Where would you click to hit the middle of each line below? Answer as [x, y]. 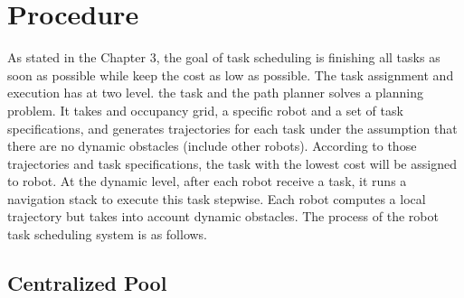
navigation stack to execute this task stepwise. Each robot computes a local [217, 198]
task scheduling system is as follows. [108, 234]
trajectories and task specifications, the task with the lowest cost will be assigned [232, 163]
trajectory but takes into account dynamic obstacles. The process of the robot [223, 216]
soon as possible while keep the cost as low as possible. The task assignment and [231, 74]
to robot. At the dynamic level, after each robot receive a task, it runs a [207, 181]
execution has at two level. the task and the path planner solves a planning [216, 93]
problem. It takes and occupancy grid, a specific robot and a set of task [205, 110]
